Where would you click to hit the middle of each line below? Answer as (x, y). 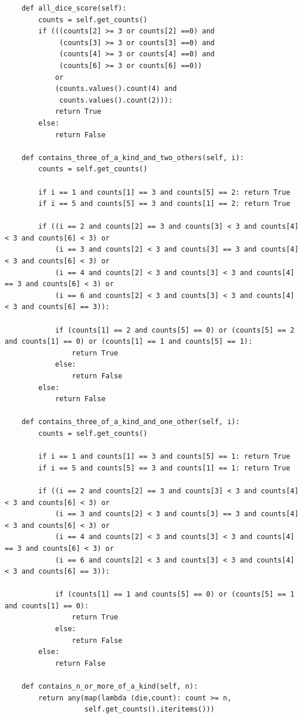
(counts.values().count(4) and (116, 89)
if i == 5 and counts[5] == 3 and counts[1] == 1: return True (164, 468)
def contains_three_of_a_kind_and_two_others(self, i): (133, 158)
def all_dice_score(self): (74, 8)
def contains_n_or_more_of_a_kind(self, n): (110, 687)
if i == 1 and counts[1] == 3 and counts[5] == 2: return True (164, 192)
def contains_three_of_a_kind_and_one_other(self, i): (130, 422)
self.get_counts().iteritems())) (150, 709)
